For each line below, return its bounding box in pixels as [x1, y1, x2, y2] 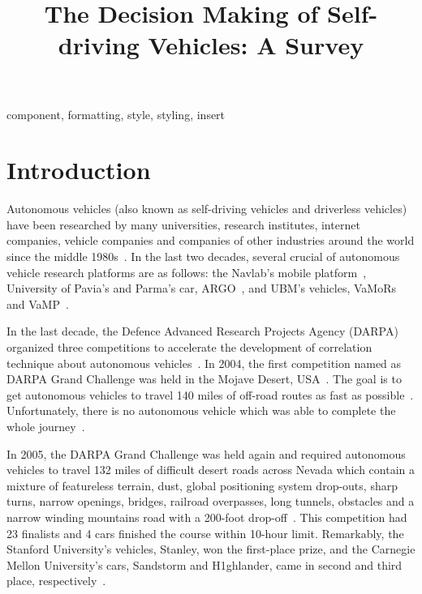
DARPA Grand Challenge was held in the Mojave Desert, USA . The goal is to [6, 370, 402, 387]
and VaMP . [6, 295, 69, 312]
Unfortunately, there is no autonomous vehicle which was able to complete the [6, 402, 396, 419]
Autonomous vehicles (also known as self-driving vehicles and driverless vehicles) [6, 200, 407, 217]
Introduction [6, 153, 151, 186]
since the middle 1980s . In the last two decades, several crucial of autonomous [6, 248, 400, 265]
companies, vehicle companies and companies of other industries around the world [6, 232, 415, 249]
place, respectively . [6, 572, 106, 589]
